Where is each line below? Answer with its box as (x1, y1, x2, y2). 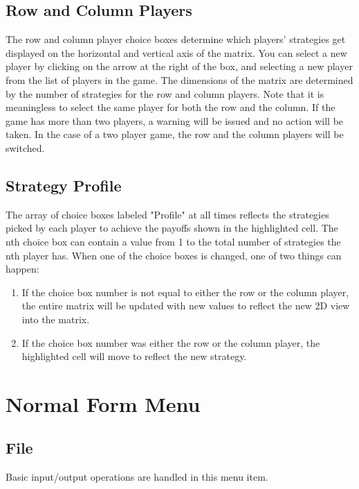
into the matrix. (21, 311, 90, 326)
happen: (6, 261, 39, 276)
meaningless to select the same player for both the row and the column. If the (6, 100, 335, 114)
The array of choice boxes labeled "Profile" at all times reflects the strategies (6, 207, 329, 221)
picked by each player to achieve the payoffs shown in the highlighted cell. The (6, 221, 338, 235)
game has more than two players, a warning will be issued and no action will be (6, 113, 344, 128)
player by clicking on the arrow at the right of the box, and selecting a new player (6, 59, 353, 74)
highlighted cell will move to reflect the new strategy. (21, 349, 247, 363)
